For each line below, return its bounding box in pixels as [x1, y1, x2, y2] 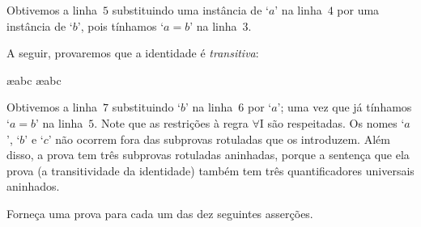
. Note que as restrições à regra [94, 114, 249, 131]
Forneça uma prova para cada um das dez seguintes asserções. [6, 204, 313, 221]
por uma [337, 2, 380, 18]
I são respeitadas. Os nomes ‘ [259, 114, 405, 131]
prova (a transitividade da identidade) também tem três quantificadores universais [6, 162, 415, 179]
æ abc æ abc [6, 71, 62, 88]
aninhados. [6, 178, 60, 195]
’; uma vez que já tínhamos [277, 99, 412, 116]
